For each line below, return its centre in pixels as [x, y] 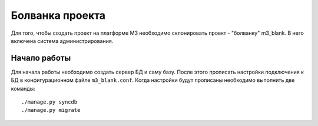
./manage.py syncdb [49, 102]
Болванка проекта [58, 15]
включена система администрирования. [62, 41]
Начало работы [41, 58]
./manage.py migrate [51, 110]
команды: [23, 88]
